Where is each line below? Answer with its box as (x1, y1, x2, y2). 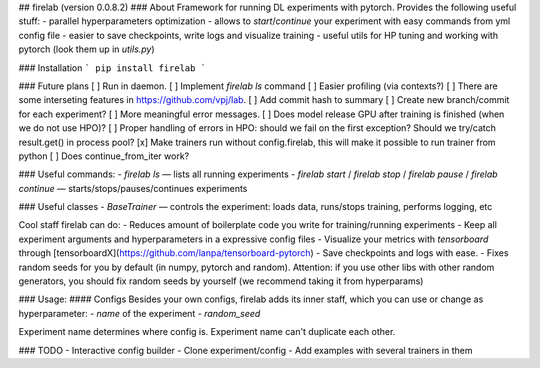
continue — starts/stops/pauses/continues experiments (18, 182, 248, 194)
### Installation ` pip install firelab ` (18, 61, 207, 74)
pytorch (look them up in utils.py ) (18, 43, 155, 55)
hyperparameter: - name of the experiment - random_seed (18, 307, 261, 319)
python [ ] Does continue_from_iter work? (18, 150, 190, 162)
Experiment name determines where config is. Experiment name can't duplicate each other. (18, 326, 396, 338)
